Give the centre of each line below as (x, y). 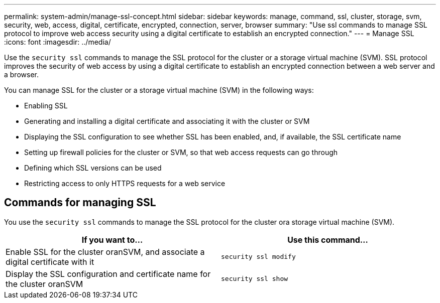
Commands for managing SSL (80, 203)
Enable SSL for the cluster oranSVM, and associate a (105, 252)
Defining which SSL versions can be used (93, 168)
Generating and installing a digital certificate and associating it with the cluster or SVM (167, 121)
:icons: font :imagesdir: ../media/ (58, 42)
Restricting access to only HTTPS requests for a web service (125, 183)
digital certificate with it (50, 262)
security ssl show (255, 279)
